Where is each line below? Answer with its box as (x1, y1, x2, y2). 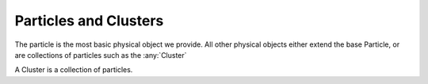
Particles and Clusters (14, 12, 164, 29)
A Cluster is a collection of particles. (14, 65, 133, 74)
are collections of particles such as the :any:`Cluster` (14, 50, 187, 59)
